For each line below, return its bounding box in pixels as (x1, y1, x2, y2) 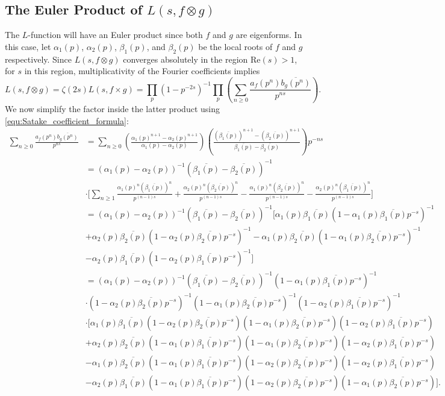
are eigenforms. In (235, 28, 302, 41)
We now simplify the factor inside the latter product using (5, 102, 220, 115)
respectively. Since (5, 52, 72, 65)
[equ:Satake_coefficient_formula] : (5, 114, 129, 127)
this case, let (5, 40, 51, 52)
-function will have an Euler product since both (28, 28, 203, 41)
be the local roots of (198, 40, 273, 52)
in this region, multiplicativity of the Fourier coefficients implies (24, 64, 260, 77)
